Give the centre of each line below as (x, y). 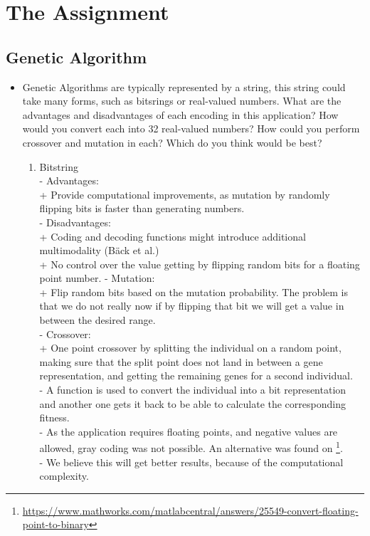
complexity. (64, 476)
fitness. (54, 417)
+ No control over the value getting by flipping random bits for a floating (200, 264)
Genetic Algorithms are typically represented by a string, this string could (184, 86)
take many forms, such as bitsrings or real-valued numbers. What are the (182, 101)
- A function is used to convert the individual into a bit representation (193, 390)
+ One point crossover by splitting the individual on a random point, (190, 348)
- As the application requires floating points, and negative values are (189, 431)
